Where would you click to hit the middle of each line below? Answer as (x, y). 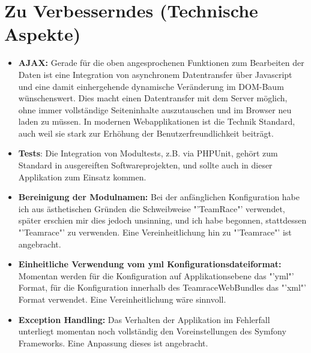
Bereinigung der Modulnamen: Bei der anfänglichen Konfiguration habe (159, 197)
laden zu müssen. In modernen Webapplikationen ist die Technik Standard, (157, 121)
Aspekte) (43, 34)
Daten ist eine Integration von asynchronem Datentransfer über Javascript (155, 74)
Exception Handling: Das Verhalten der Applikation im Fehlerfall (144, 319)
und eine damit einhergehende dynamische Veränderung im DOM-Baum (151, 86)
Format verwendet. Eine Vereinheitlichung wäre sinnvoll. (122, 299)
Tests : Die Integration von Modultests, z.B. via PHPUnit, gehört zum (148, 153)
